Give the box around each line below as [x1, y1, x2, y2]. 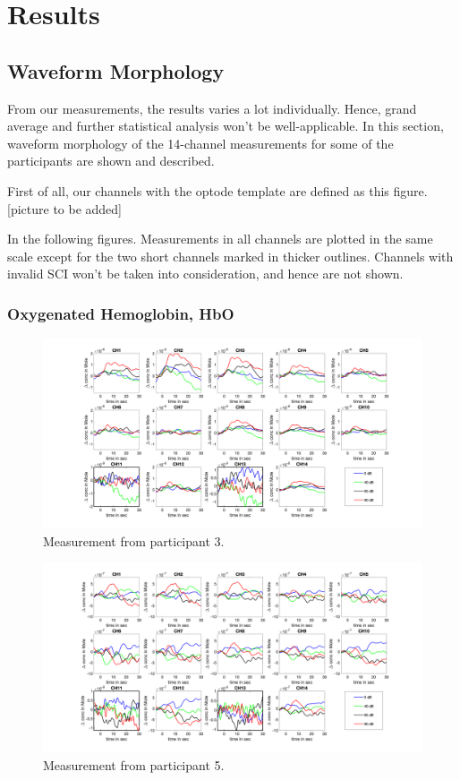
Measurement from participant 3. [43, 531, 225, 550]
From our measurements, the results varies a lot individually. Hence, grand [7, 99, 417, 117]
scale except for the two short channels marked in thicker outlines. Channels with [7, 246, 454, 265]
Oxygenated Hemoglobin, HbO [7, 302, 234, 324]
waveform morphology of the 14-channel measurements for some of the [7, 133, 394, 152]
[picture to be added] [7, 199, 123, 218]
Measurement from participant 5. [43, 755, 225, 774]
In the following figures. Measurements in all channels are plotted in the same [7, 229, 433, 248]
